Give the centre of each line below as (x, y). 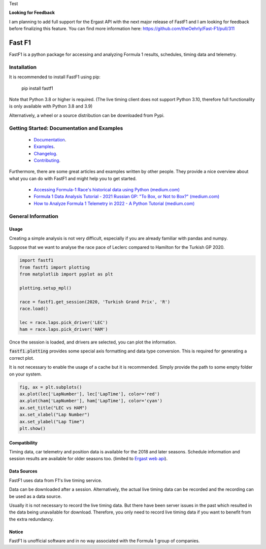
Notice (16, 532)
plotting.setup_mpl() (46, 288)
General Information (34, 216)
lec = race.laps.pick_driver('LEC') (64, 322)
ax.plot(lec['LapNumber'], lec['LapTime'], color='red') (90, 394)
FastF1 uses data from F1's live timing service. (56, 480)
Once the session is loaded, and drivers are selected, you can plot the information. (93, 342)
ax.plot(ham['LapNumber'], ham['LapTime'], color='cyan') (91, 401)
